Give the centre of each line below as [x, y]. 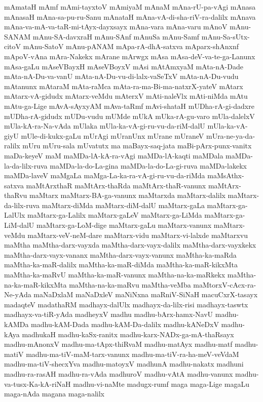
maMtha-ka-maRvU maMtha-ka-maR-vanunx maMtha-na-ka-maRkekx [115, 275]
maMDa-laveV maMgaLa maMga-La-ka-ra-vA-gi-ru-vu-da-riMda [105, 175]
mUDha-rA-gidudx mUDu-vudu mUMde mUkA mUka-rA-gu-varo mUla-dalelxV [129, 116]
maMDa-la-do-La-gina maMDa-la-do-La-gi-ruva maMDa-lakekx [148, 165]
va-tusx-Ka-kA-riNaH [37, 384]
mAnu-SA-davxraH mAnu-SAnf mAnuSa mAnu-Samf [116, 36]
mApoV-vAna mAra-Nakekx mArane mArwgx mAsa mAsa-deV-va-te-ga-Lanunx [130, 56]
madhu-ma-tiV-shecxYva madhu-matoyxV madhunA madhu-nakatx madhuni [124, 364]
